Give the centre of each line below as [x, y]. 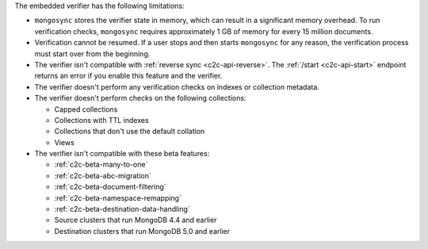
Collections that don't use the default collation [130, 132]
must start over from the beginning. [92, 54]
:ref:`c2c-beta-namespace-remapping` [118, 197]
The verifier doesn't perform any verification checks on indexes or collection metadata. [177, 86]
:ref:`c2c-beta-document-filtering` [110, 187]
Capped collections [86, 109]
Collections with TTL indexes [102, 120]
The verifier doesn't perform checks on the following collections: [140, 98]
